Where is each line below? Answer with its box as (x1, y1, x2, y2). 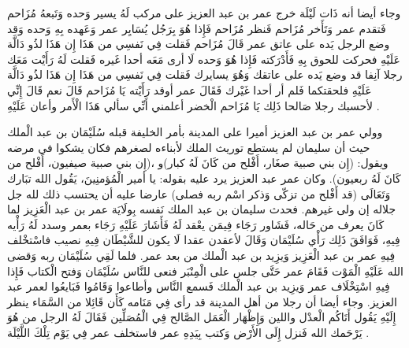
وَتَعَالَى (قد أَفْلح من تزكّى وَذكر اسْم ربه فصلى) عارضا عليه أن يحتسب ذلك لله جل (7, 185, 391, 202)
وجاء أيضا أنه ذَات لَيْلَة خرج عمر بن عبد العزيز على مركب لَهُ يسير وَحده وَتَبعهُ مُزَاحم (7, 5, 401, 20)
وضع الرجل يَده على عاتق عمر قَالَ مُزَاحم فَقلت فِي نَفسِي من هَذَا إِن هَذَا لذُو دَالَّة (7, 35, 390, 52)
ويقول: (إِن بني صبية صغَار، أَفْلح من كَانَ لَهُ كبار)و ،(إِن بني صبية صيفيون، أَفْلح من (7, 154, 389, 171)
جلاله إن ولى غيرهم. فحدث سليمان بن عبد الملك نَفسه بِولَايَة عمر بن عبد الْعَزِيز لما (7, 201, 396, 217)
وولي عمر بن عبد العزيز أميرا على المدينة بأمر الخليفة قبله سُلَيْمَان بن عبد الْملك (7, 124, 383, 140)
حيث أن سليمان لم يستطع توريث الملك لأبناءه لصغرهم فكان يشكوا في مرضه (7, 139, 370, 155)
